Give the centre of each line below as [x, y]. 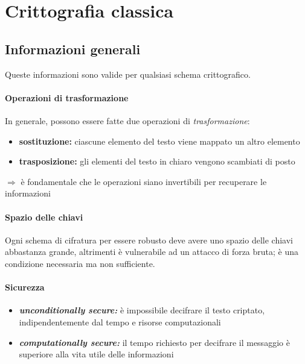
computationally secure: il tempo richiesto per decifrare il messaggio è [154, 342]
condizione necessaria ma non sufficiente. [80, 263]
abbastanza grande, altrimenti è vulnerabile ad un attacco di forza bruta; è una [152, 252]
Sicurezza [25, 287]
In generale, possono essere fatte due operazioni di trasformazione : [127, 120]
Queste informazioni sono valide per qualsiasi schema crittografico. [128, 74]
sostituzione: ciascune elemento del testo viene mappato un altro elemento [159, 141]
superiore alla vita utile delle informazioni [96, 354]
